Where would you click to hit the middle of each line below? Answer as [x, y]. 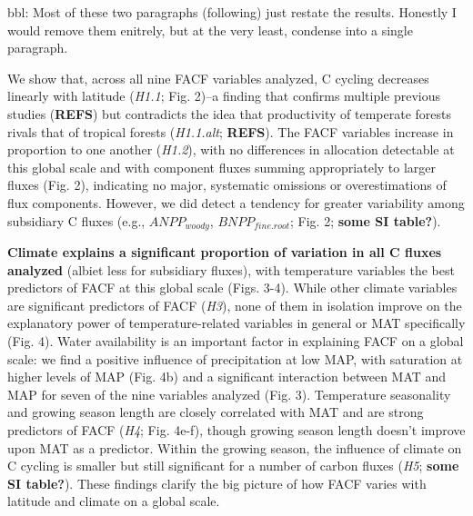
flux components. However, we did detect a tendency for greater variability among [236, 202]
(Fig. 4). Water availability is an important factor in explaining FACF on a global [236, 340]
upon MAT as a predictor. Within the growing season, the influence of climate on [235, 447]
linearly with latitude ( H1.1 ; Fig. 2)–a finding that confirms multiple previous [224, 96]
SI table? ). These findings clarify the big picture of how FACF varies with [217, 483]
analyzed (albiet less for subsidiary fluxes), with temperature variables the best [231, 269]
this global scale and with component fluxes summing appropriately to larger [222, 167]
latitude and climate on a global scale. [114, 501]
